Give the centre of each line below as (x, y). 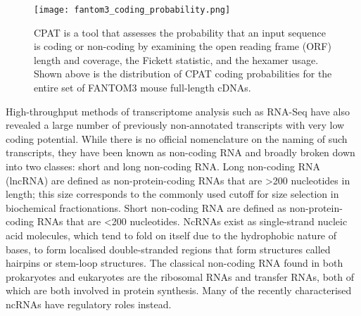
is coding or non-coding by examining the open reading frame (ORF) (183, 46)
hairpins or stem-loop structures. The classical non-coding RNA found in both (175, 263)
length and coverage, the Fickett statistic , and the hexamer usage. (176, 59)
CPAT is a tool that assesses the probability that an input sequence (180, 32)
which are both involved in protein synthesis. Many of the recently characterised (179, 290)
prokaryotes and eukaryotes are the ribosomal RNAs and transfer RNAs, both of (180, 276)
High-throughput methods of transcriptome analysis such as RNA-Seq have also (178, 111)
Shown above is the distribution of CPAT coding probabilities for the (183, 74)
